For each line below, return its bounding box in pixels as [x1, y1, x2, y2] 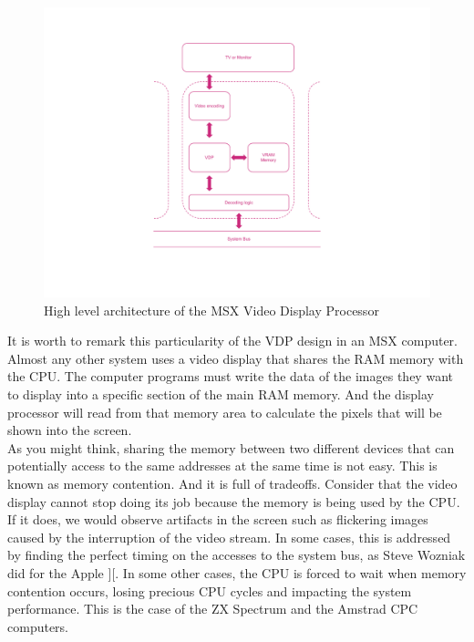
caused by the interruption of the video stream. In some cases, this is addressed [7, 527, 451, 546]
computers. [7, 616, 69, 636]
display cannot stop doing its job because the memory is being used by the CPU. [7, 492, 460, 511]
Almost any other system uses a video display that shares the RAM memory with [7, 348, 464, 368]
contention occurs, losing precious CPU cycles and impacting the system [7, 581, 412, 600]
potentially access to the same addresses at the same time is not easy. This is [7, 456, 438, 475]
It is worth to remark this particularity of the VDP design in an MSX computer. [7, 331, 458, 350]
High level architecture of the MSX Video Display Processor [44, 300, 379, 319]
